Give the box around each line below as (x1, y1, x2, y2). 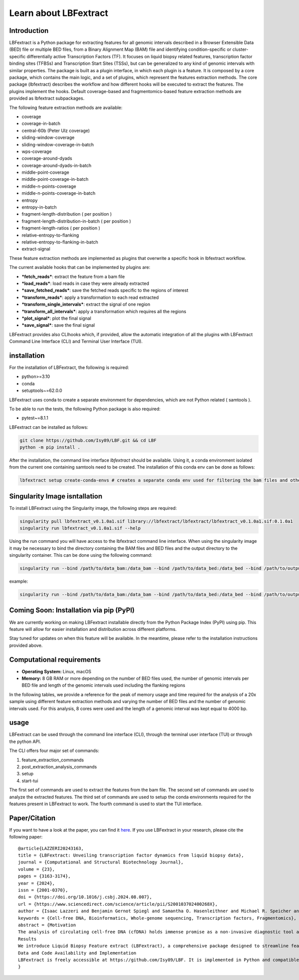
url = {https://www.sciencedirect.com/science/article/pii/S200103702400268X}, (18, 901, 218, 907)
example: (9, 578, 28, 585)
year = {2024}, (18, 880, 55, 886)
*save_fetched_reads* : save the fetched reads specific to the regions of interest (21, 287, 189, 293)
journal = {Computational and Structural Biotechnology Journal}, (18, 859, 184, 865)
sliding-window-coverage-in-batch (21, 141, 94, 147)
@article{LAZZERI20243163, (18, 846, 84, 851)
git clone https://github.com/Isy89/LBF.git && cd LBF (19, 437, 156, 443)
